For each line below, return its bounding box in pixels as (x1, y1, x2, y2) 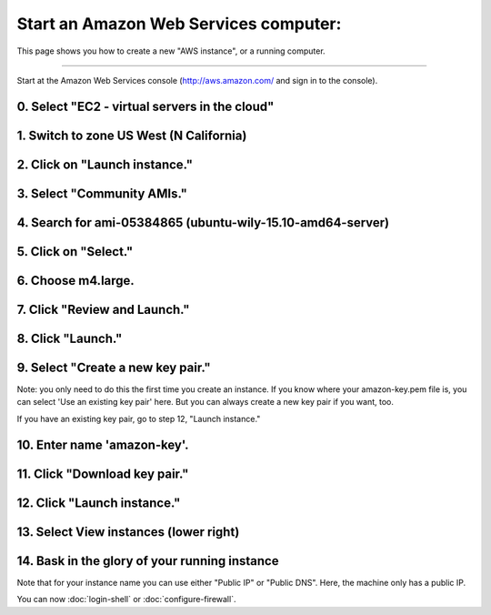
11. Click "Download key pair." (16, 466, 189, 481)
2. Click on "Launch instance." (16, 156, 194, 172)
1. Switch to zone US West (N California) (16, 127, 247, 143)
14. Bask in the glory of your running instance (16, 553, 279, 569)
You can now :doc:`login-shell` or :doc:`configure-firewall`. (16, 594, 236, 605)
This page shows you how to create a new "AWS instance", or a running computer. (16, 45, 326, 56)
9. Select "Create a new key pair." (16, 359, 211, 375)
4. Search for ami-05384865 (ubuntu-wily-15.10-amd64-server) (16, 215, 390, 230)
